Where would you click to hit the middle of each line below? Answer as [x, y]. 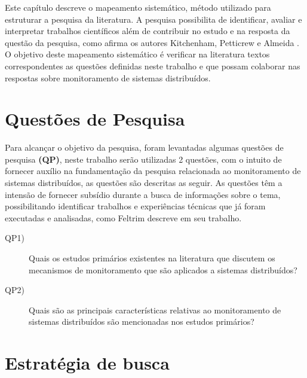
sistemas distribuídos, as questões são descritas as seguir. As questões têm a [144, 183]
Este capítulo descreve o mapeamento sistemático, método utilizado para [138, 7]
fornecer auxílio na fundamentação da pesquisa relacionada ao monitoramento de [153, 171]
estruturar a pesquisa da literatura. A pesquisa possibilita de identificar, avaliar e [153, 19]
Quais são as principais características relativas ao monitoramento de [155, 310]
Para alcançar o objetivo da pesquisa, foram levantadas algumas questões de [144, 147]
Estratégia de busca [87, 363]
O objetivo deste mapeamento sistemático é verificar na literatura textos [137, 54]
